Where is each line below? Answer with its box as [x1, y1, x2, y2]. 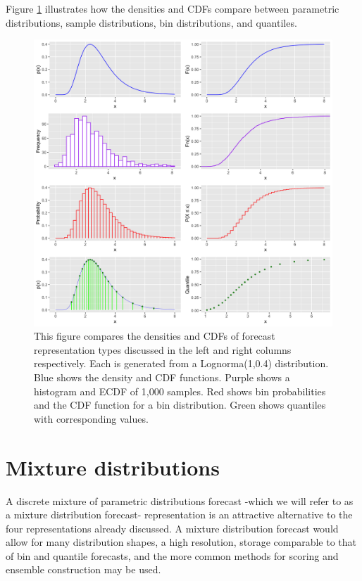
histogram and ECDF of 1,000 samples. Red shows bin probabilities [34, 383, 326, 398]
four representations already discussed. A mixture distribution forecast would [6, 521, 339, 535]
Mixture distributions [6, 452, 220, 481]
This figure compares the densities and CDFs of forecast [34, 328, 275, 343]
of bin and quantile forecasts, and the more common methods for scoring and [6, 548, 339, 563]
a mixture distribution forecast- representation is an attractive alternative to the [6, 507, 353, 522]
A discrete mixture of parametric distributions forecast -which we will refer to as [6, 493, 354, 508]
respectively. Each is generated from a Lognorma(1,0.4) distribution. [34, 356, 329, 371]
